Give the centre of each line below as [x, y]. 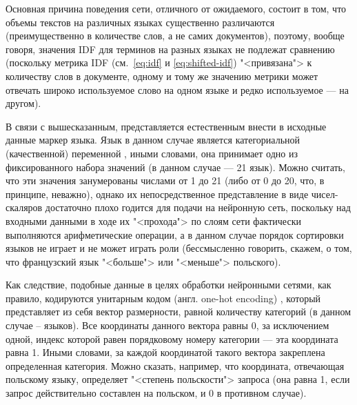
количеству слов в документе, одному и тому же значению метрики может [162, 76]
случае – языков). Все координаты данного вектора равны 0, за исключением [167, 325]
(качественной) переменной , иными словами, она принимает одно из [152, 153]
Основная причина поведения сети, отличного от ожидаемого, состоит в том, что [176, 8]
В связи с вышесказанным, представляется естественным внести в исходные [166, 126]
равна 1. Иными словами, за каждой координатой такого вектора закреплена [165, 352]
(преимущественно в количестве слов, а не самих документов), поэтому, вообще [175, 36]
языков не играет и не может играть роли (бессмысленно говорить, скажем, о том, [179, 248]
